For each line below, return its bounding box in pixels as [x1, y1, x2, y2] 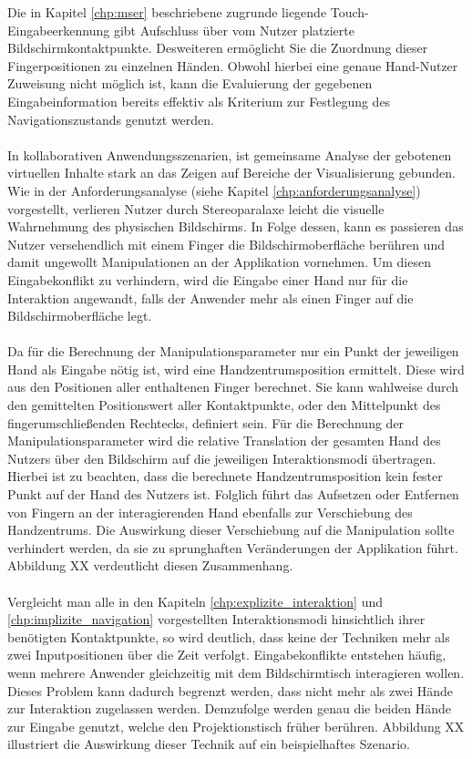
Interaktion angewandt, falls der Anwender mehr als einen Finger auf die [7, 288, 414, 307]
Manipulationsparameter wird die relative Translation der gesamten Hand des [7, 431, 441, 450]
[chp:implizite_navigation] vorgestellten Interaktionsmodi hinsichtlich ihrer [7, 610, 426, 629]
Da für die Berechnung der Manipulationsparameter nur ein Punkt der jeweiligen [7, 342, 459, 361]
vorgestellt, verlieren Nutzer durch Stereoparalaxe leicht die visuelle [7, 199, 385, 218]
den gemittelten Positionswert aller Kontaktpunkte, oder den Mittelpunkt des [7, 395, 441, 415]
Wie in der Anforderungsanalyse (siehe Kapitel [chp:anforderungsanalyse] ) [7, 180, 421, 200]
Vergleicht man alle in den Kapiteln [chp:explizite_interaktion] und [7, 591, 383, 610]
